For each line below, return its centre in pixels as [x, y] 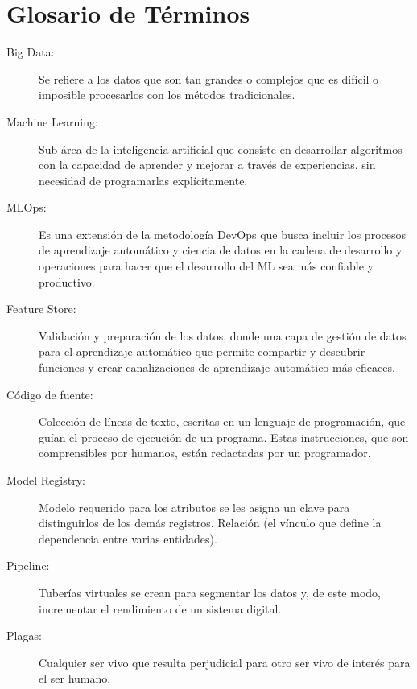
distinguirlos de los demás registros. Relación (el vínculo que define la [210, 523]
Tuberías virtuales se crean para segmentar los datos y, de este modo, [210, 592]
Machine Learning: [52, 121]
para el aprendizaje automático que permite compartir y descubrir [202, 351]
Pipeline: [28, 565]
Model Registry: [46, 480]
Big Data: [31, 52]
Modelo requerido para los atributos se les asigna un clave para [194, 507]
